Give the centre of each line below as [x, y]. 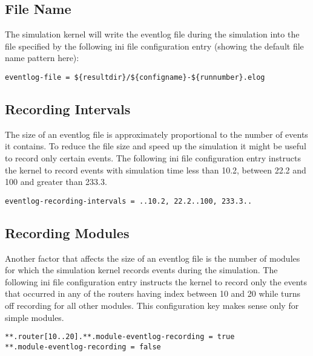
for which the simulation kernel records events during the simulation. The [141, 270]
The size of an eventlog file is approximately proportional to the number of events [156, 134]
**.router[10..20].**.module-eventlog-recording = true [120, 337]
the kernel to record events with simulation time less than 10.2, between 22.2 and [156, 170]
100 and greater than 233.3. [56, 182]
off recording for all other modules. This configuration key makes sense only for [152, 306]
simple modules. [35, 317]
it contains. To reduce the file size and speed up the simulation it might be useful [156, 146]
